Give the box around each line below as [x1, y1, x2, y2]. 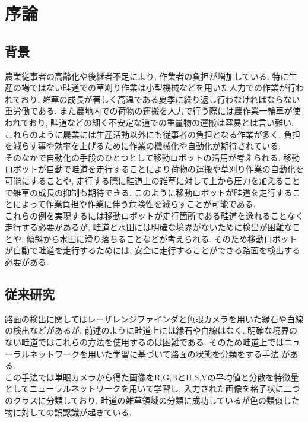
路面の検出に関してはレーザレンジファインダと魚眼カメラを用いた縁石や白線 [5, 312, 304, 325]
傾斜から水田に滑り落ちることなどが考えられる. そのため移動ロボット [26, 232, 297, 245]
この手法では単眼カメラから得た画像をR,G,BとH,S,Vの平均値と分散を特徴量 [5, 370, 299, 383]
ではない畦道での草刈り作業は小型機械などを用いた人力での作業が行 [29, 81, 296, 94]
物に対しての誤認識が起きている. [5, 405, 132, 418]
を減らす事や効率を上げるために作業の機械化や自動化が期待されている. [5, 139, 281, 152]
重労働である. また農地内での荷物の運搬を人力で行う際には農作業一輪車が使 [5, 104, 301, 117]
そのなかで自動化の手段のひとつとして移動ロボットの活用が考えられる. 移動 [5, 151, 300, 163]
